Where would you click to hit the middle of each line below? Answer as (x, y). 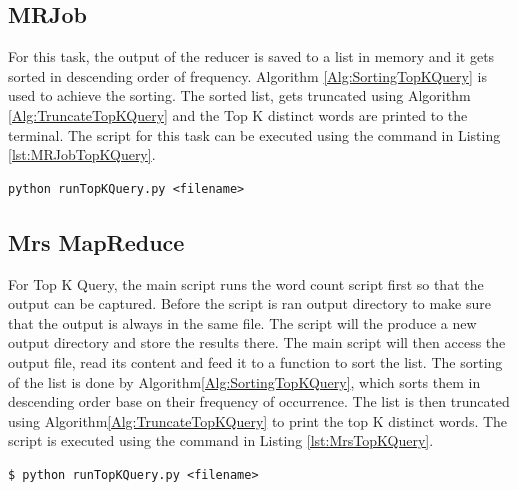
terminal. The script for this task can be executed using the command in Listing (254, 134)
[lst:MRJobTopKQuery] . (82, 154)
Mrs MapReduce (96, 241)
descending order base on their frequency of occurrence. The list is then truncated (259, 401)
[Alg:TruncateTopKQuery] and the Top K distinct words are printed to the (238, 114)
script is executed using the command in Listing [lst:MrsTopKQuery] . (221, 440)
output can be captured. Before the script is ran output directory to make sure (249, 303)
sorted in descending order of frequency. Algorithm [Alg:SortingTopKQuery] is (247, 75)
